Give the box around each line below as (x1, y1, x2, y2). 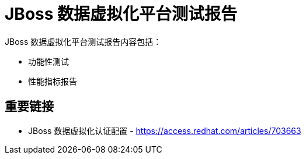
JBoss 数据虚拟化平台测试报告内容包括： (5, 36, 162, 47)
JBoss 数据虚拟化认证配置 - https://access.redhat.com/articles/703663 (28, 125, 301, 136)
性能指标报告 (28, 76, 77, 86)
